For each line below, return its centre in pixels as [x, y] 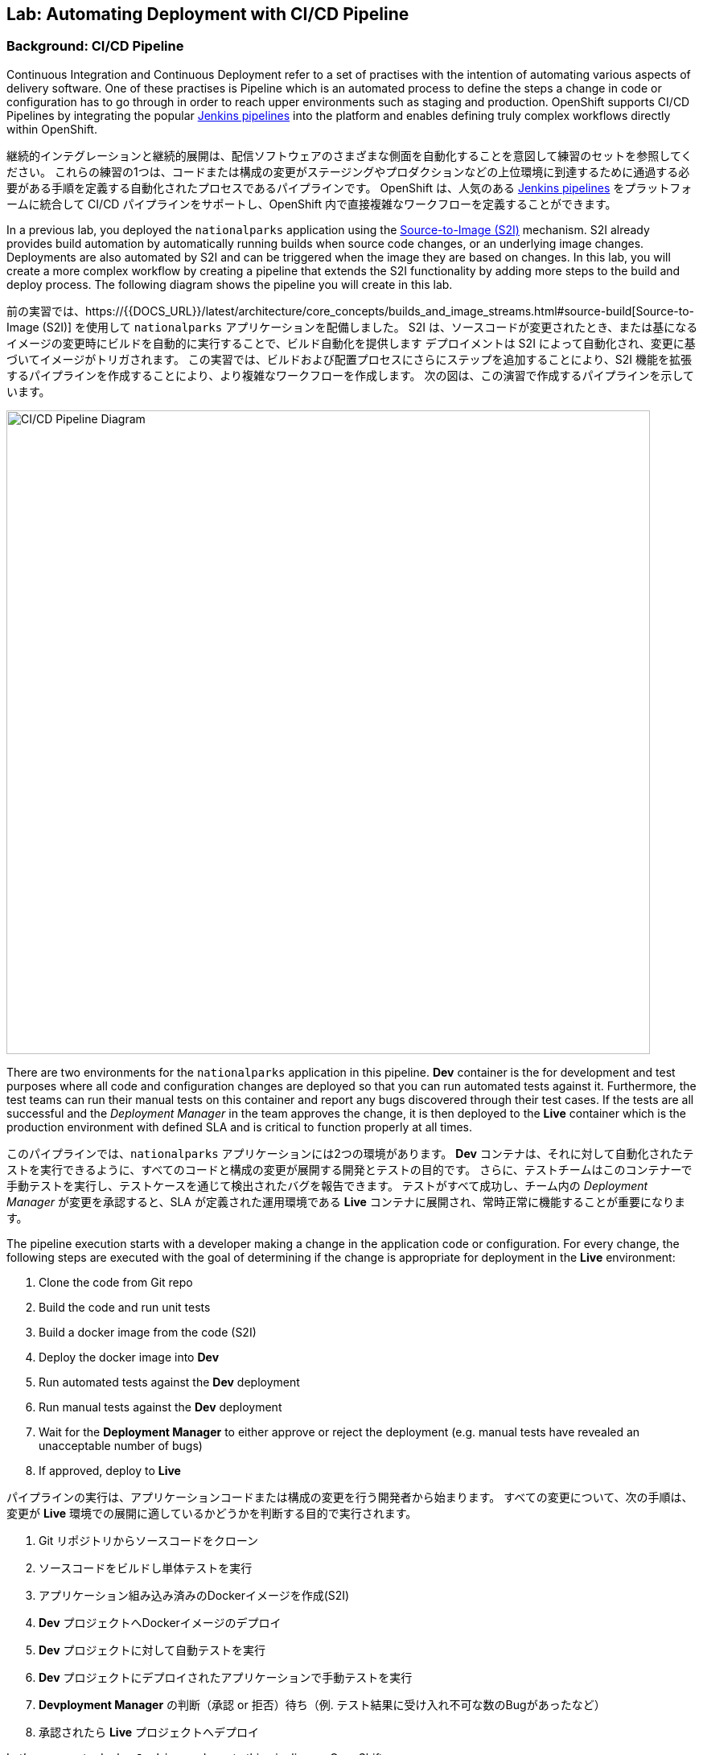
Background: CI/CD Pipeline [95, 46]
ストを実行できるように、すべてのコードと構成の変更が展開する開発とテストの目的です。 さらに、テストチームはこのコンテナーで [349, 1169]
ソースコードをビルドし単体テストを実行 [146, 1568]
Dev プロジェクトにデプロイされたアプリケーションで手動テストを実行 [226, 1677]
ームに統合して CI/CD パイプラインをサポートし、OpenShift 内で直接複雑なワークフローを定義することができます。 [312, 204]
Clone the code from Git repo [116, 1282]
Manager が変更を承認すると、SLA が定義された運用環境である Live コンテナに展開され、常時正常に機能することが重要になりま [346, 1201]
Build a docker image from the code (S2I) [148, 1332]
